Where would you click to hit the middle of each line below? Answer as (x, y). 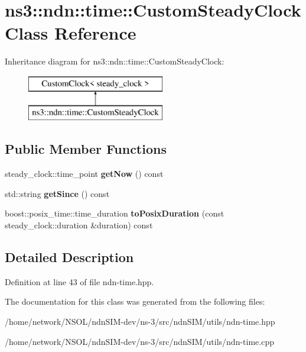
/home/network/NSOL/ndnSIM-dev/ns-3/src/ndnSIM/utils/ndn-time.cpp (139, 341)
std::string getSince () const (57, 193)
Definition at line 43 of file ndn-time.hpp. (79, 281)
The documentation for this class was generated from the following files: (135, 301)
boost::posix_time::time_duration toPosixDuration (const (115, 213)
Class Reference (71, 33)
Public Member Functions (86, 149)
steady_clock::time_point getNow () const (84, 174)
